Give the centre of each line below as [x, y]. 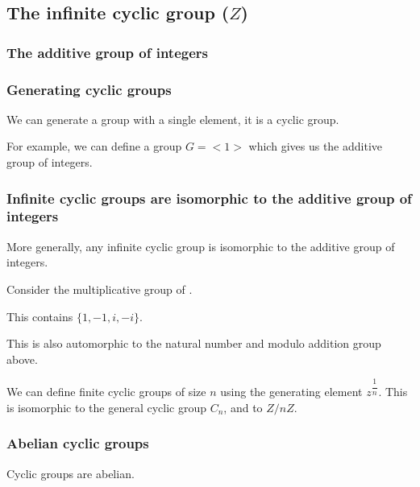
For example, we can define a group [94, 146]
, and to [243, 407]
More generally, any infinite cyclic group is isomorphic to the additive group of [201, 246]
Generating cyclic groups [89, 89]
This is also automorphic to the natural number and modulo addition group [194, 343]
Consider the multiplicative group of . [100, 289]
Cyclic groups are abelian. [71, 473]
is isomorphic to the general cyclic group [106, 407]
